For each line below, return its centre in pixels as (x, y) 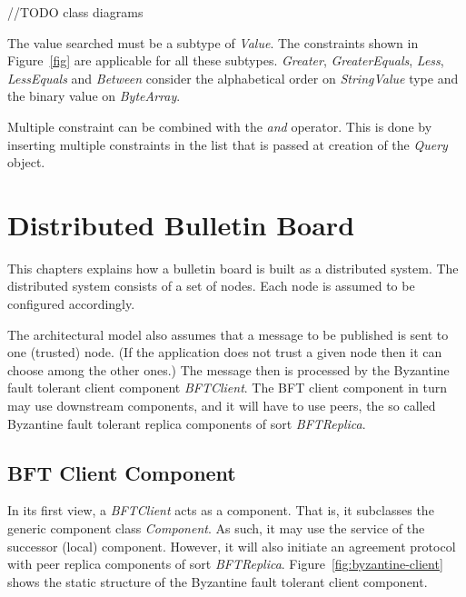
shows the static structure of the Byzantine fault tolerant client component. (218, 581)
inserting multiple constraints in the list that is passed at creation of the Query (228, 144)
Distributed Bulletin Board (181, 224)
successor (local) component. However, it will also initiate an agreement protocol (232, 546)
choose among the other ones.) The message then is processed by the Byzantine (228, 369)
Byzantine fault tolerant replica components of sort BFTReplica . (187, 423)
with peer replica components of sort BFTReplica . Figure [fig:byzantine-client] (225, 564)
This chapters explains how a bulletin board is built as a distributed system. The (233, 268)
